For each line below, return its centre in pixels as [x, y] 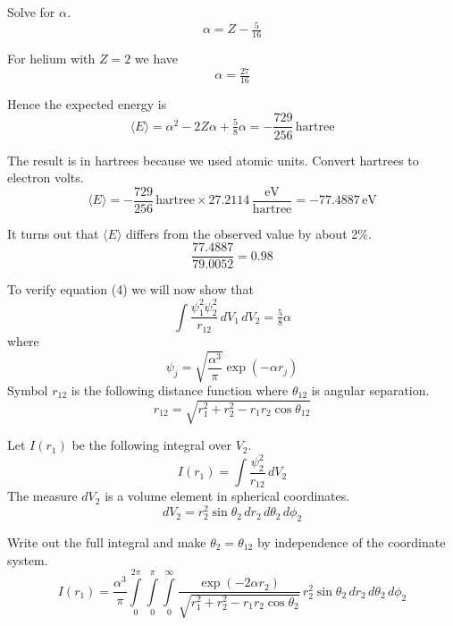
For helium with [51, 58]
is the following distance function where [180, 389]
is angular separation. [370, 389]
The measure [42, 496]
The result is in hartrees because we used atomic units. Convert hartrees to [213, 160]
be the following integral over [151, 445]
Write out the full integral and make [107, 541]
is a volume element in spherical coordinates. [227, 496]
